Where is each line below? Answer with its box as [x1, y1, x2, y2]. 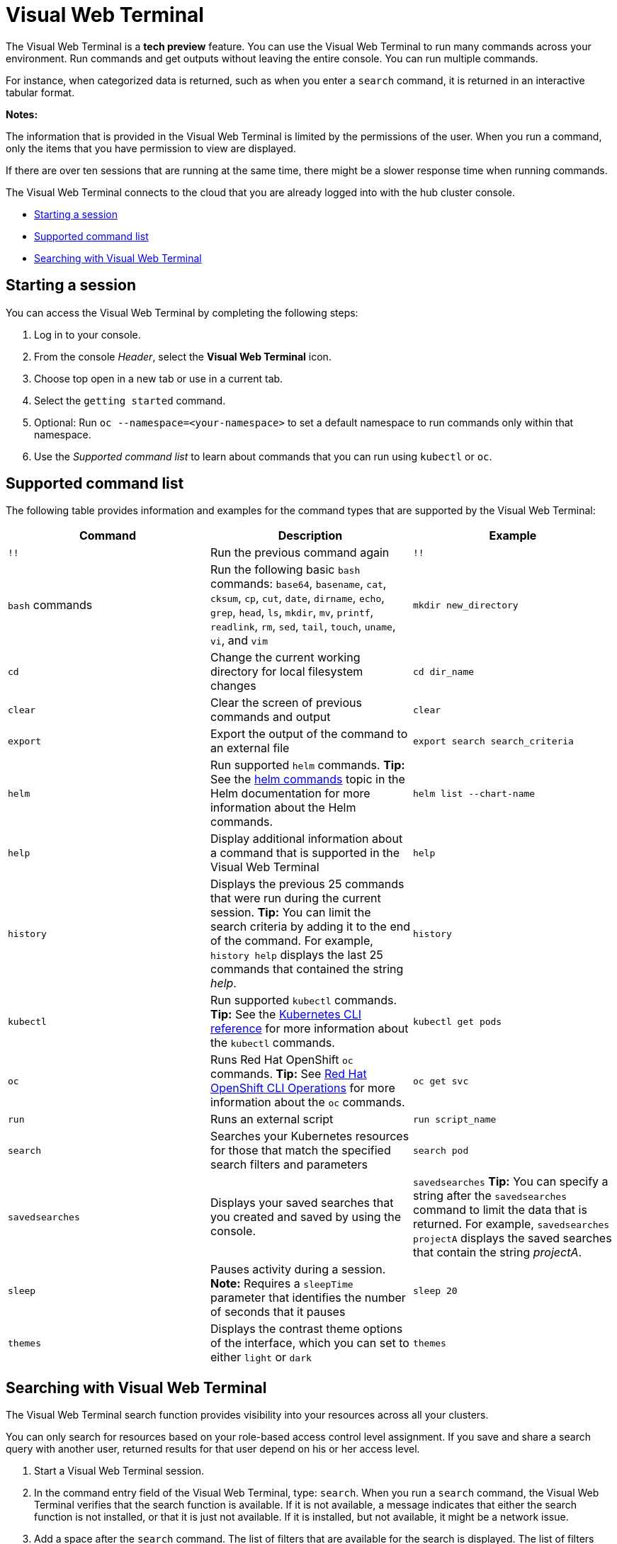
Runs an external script [210, 1112, 334, 1127]
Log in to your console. [34, 328, 141, 341]
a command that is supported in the [210, 846, 400, 861]
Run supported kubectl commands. [210, 993, 397, 1008]
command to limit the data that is [412, 1203, 587, 1217]
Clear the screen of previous [210, 696, 362, 710]
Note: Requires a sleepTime [210, 1276, 353, 1291]
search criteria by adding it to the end [210, 919, 410, 934]
